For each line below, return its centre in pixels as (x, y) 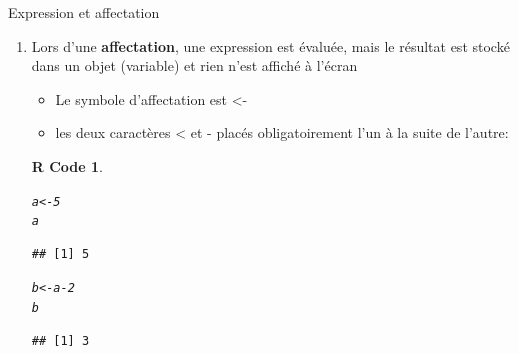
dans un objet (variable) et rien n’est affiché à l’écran (194, 65)
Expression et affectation (84, 12)
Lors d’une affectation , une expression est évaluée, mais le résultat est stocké (270, 45)
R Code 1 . (67, 165)
